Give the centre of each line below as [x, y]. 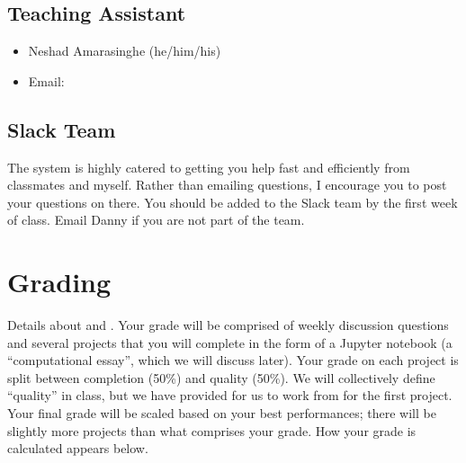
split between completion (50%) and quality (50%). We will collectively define [221, 377]
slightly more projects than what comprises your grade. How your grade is [212, 430]
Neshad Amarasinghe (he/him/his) [125, 51]
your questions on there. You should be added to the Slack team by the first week [233, 202]
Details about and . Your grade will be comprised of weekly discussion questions [228, 325]
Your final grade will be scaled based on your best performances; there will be [222, 413]
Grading [59, 282]
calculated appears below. [78, 448]
